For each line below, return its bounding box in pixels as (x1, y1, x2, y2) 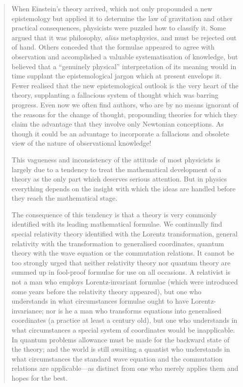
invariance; (11, 305, 44, 315)
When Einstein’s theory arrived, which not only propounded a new (11, 3, 213, 13)
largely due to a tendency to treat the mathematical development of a (11, 164, 221, 174)
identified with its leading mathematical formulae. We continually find (11, 219, 222, 229)
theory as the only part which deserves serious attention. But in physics (11, 174, 227, 184)
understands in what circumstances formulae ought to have (11, 296, 189, 306)
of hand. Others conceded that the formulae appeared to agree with (11, 42, 215, 52)
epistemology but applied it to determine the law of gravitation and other (11, 13, 233, 23)
